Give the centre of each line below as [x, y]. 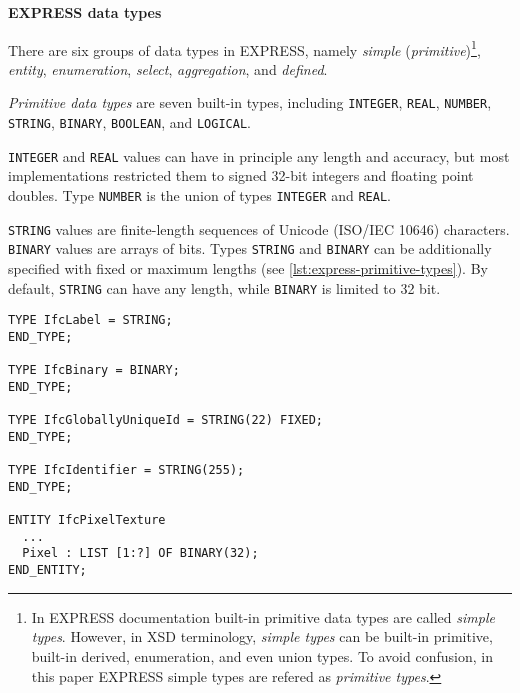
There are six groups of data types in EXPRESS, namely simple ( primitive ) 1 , [244, 48]
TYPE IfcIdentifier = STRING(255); [126, 470]
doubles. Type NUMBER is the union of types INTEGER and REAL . [199, 195]
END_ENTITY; [47, 570]
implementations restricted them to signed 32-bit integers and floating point [241, 175]
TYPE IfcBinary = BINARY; [94, 370]
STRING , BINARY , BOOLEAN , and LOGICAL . [129, 122]
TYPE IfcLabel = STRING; [90, 320]
